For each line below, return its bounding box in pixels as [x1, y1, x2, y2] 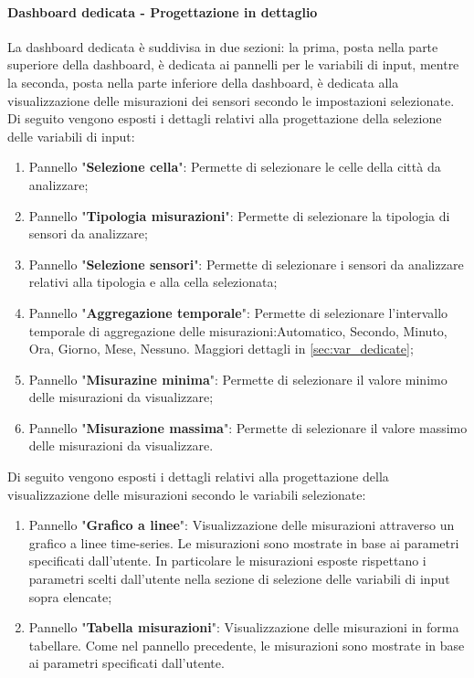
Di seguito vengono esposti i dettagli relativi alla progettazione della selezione [7, 109, 442, 128]
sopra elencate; [28, 587, 112, 606]
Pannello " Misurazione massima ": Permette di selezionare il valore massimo [28, 418, 468, 437]
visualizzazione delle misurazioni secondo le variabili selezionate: [7, 484, 366, 503]
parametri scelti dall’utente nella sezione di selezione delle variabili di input [28, 569, 450, 588]
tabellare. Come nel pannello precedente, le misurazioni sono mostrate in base [28, 635, 465, 654]
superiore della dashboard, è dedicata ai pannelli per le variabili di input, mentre [7, 55, 459, 74]
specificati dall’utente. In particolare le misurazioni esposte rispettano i [28, 551, 427, 570]
